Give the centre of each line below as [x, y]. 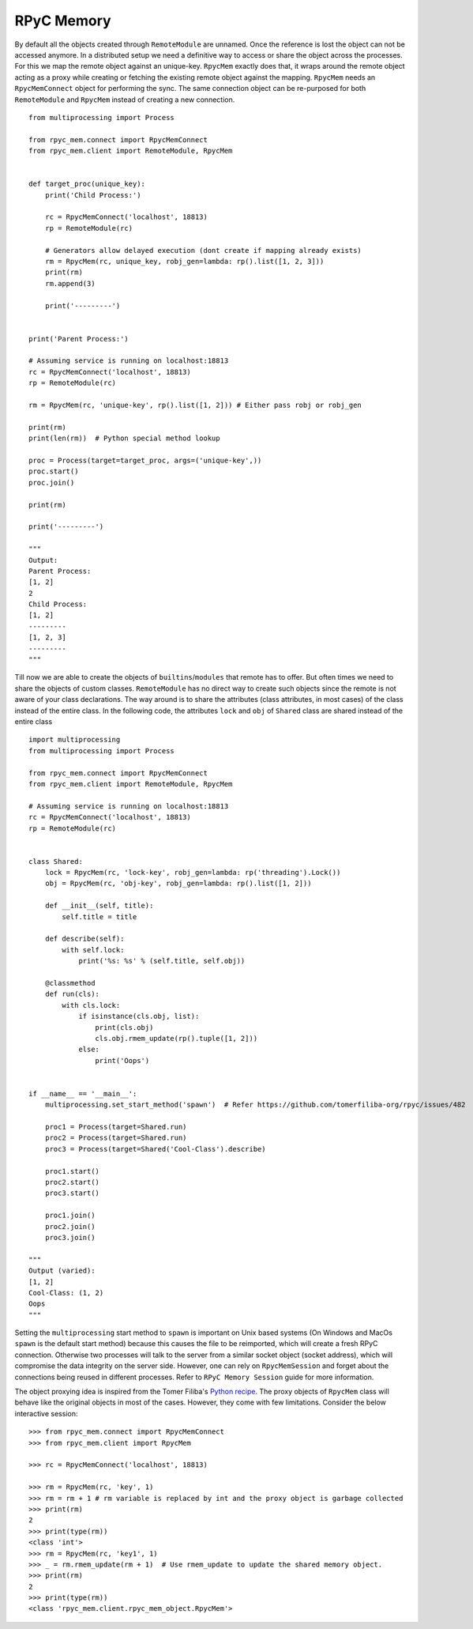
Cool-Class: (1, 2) [66, 1293]
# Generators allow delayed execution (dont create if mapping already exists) [203, 250]
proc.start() [54, 471]
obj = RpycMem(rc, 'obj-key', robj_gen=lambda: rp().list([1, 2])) [178, 884]
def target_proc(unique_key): [87, 184]
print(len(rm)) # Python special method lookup [124, 438]
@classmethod [70, 983]
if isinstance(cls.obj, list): [139, 1016]
